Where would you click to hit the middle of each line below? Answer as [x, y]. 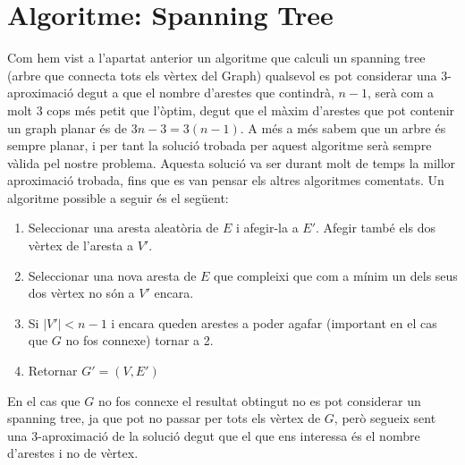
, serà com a [401, 93]
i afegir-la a [267, 228]
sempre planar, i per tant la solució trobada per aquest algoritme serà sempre [220, 145]
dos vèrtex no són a [81, 293]
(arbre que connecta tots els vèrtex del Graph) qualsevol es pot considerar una [222, 75]
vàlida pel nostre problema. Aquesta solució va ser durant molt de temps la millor [232, 162]
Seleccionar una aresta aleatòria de [123, 228]
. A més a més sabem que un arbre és [343, 127]
